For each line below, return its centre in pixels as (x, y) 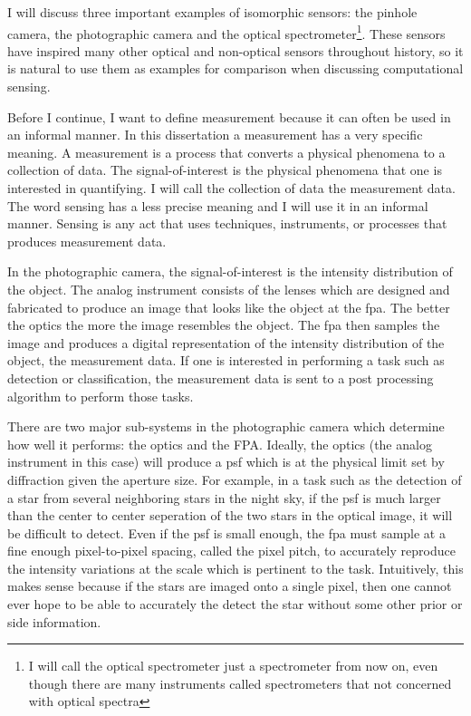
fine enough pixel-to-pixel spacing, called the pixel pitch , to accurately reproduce (231, 551)
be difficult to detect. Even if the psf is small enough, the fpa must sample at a (226, 532)
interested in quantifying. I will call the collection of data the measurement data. (231, 188)
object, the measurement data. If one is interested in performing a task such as (226, 360)
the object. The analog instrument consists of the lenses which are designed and (229, 289)
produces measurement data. (87, 241)
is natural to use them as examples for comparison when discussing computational (235, 68)
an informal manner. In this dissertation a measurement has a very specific (215, 135)
